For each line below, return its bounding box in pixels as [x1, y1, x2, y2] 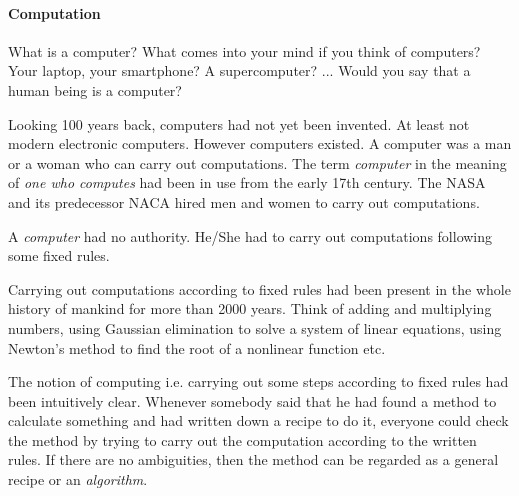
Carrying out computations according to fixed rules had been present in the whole [8, 278, 511, 299]
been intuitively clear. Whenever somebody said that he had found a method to [8, 390, 497, 411]
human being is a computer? [8, 79, 182, 100]
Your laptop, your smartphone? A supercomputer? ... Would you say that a [8, 60, 471, 81]
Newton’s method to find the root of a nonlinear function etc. [8, 337, 386, 358]
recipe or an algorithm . [8, 469, 148, 490]
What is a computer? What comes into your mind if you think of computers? [8, 40, 481, 61]
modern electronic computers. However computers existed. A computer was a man [8, 133, 512, 154]
